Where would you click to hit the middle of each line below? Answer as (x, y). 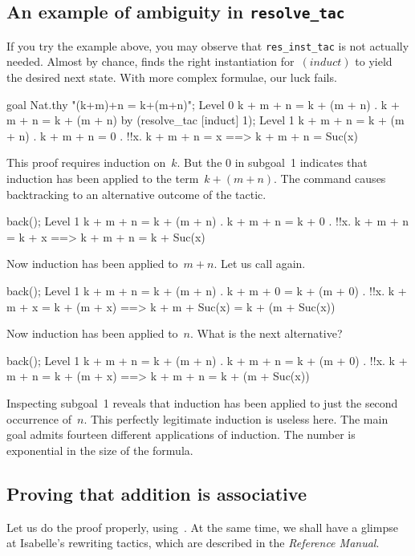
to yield (374, 61)
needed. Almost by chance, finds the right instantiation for (151, 61)
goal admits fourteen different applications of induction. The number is (181, 434)
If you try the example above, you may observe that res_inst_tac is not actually (208, 45)
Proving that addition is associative (157, 493)
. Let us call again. (260, 264)
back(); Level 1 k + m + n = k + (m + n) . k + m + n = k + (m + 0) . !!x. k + (207, 360)
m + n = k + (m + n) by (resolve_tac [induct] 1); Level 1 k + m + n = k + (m (205, 120)
